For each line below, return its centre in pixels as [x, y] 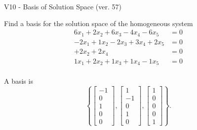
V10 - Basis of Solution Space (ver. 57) [63, 6]
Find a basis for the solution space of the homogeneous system [98, 23]
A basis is [19, 81]
